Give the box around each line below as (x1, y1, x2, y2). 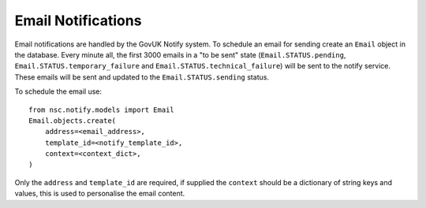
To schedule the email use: (14, 87, 103, 96)
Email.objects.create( (28, 116, 117, 125)
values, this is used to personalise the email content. (14, 189, 185, 199)
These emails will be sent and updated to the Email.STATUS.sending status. (14, 72, 270, 82)
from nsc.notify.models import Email (28, 105, 175, 114)
